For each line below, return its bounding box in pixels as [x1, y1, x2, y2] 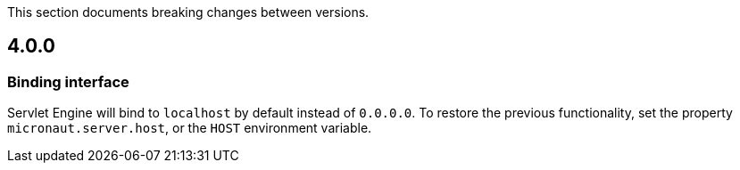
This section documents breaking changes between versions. [7, 4, 370, 20]
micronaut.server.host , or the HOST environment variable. [7, 120, 372, 136]
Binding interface [7, 72, 129, 91]
